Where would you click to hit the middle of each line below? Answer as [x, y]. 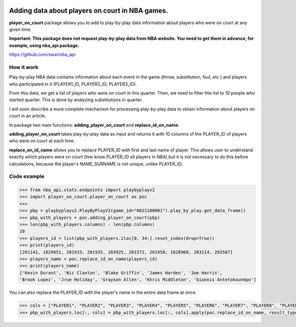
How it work [24, 67]
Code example [27, 177]
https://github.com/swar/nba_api [42, 55]
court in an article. [28, 116]
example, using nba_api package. [44, 45]
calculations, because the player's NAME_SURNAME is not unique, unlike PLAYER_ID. [96, 164]
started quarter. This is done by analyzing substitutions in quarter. [76, 100]
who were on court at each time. [42, 141]
